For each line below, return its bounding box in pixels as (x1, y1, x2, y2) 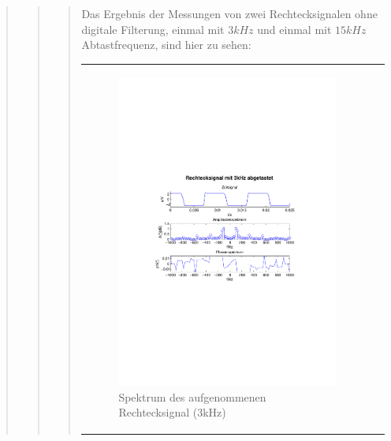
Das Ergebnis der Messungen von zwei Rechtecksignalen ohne (81, 6, 378, 21)
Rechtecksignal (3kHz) (118, 404, 226, 420)
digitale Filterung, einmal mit (81, 21, 225, 37)
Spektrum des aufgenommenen (118, 388, 266, 405)
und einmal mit (257, 21, 332, 37)
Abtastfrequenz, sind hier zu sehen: (81, 36, 251, 53)
